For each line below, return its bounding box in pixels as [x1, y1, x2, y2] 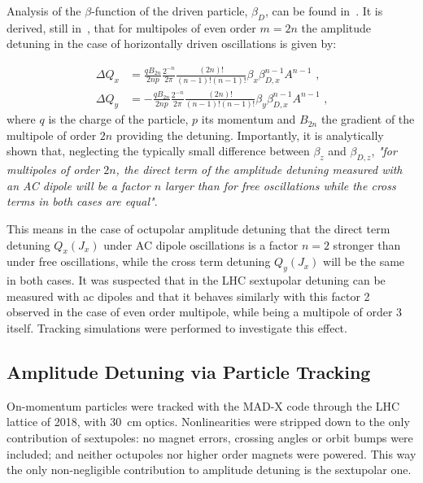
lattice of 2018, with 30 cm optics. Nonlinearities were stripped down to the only [7, 413, 410, 430]
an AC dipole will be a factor [7, 176, 150, 194]
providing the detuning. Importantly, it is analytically [116, 126, 384, 143]
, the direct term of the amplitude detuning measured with [116, 161, 403, 178]
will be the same [323, 253, 405, 270]
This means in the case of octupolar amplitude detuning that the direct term [7, 220, 390, 237]
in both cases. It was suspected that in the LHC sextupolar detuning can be [7, 272, 386, 289]
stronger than [333, 236, 401, 253]
